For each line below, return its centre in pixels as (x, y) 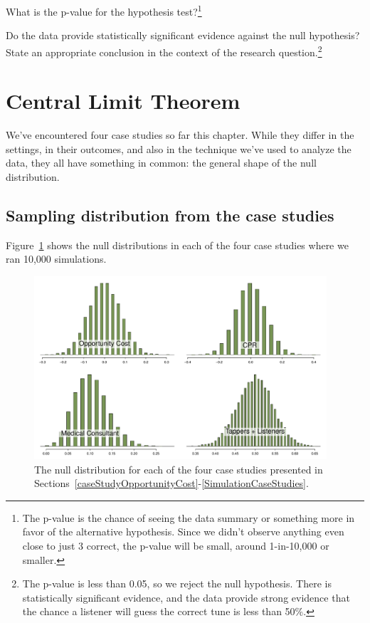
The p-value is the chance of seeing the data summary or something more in (189, 517)
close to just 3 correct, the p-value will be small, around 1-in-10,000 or (176, 545)
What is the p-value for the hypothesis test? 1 (104, 10)
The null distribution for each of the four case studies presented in (179, 469)
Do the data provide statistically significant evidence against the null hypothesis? (183, 35)
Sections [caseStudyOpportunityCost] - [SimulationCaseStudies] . (171, 483)
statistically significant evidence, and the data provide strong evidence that (186, 597)
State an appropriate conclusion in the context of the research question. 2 (164, 51)
